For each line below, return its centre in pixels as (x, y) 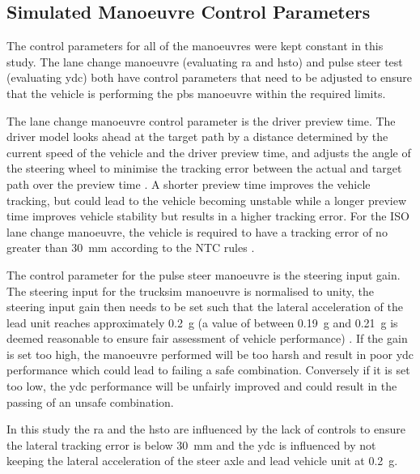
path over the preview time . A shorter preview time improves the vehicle (189, 184)
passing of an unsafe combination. (90, 401)
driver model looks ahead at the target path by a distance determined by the (197, 137)
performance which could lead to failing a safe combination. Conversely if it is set (208, 370)
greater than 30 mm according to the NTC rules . (131, 248)
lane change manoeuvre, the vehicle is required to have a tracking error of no (197, 231)
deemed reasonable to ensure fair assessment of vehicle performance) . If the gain (207, 338)
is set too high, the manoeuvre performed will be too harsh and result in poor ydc (210, 354)
